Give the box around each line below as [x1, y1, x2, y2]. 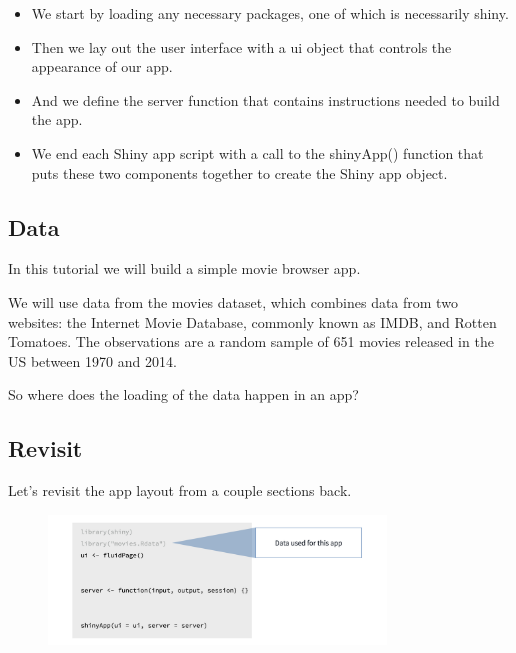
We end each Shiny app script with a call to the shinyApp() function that [31, 142, 484, 163]
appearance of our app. [31, 56, 173, 77]
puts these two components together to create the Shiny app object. [31, 162, 448, 183]
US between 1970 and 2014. [8, 350, 177, 371]
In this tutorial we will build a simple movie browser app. [8, 258, 361, 279]
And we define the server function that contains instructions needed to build [31, 89, 500, 110]
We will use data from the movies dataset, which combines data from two [8, 291, 458, 312]
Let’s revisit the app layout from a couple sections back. [8, 480, 352, 501]
